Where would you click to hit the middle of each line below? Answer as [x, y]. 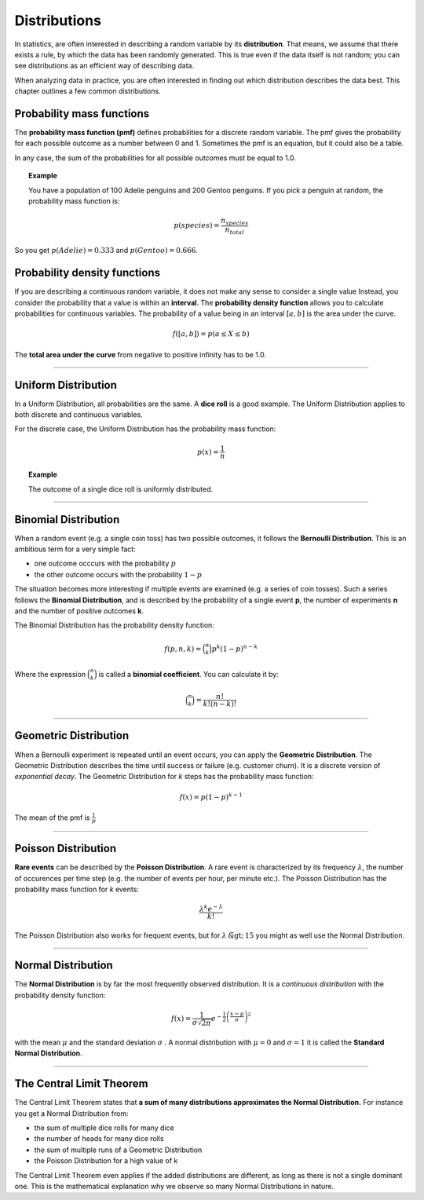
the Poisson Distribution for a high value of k [106, 1161]
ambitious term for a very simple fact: [75, 549]
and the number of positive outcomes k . [79, 611]
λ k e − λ [211, 908]
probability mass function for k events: [77, 889]
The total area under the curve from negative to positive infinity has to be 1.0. [141, 354]
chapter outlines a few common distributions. [88, 91]
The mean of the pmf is [52, 818]
